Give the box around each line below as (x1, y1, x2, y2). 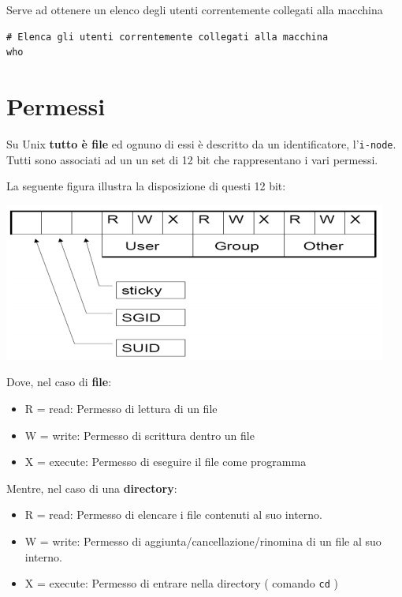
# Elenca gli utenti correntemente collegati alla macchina (6, 31, 329, 43)
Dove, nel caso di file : (6, 374, 112, 390)
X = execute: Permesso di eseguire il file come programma (24, 453, 307, 470)
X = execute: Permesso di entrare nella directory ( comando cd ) (24, 575, 338, 591)
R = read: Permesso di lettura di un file (24, 400, 218, 416)
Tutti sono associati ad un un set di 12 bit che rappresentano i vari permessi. (6, 151, 378, 167)
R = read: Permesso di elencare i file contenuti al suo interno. (24, 506, 322, 523)
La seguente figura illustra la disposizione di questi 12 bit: (6, 178, 286, 194)
